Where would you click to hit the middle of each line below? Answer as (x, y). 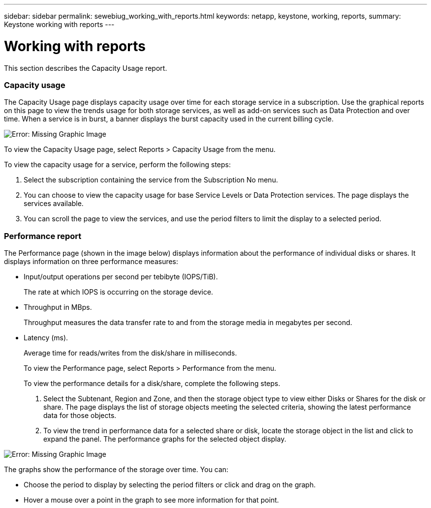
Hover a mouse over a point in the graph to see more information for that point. (151, 500)
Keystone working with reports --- (59, 24)
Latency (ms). (46, 338)
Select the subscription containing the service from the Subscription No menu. (151, 180)
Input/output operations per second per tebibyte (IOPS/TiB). (121, 277)
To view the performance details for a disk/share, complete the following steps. (152, 383)
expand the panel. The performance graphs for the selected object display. (165, 439)
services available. (54, 204)
